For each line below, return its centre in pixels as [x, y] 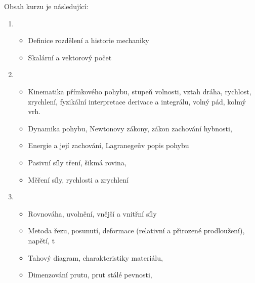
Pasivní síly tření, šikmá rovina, [77, 162]
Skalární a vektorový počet [70, 57]
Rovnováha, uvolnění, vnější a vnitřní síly [92, 213]
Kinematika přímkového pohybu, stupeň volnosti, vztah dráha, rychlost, [140, 91]
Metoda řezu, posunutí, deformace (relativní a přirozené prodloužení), [136, 231]
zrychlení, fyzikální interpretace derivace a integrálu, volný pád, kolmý [137, 101]
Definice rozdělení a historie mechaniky [89, 40]
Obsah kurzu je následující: [46, 6]
